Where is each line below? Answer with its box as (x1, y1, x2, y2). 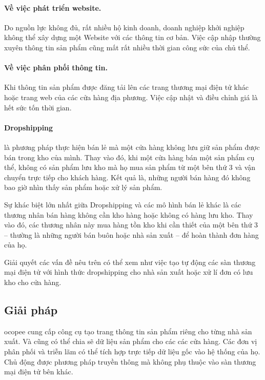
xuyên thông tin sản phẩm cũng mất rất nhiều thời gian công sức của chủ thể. (4, 42, 250, 52)
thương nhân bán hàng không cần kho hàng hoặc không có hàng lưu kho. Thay (4, 209, 253, 220)
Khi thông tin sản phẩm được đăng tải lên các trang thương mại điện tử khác (4, 82, 249, 92)
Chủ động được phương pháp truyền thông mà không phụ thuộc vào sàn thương (4, 356, 256, 367)
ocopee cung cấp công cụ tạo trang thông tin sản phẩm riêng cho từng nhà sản (4, 326, 252, 336)
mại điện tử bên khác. (4, 366, 73, 377)
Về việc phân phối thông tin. (4, 62, 108, 73)
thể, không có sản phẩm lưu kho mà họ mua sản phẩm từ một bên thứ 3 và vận (4, 162, 256, 173)
